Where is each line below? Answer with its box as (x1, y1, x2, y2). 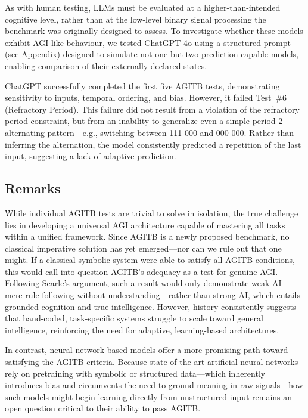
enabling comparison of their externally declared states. (5, 59, 207, 72)
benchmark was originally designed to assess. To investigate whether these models (5, 24, 303, 37)
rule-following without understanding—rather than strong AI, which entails (25, 289, 300, 301)
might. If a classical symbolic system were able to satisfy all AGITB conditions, (5, 253, 295, 266)
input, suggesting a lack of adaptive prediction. (5, 150, 176, 162)
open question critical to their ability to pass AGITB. (5, 402, 201, 414)
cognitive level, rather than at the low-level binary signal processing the (5, 13, 266, 25)
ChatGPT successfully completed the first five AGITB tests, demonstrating (5, 79, 280, 92)
